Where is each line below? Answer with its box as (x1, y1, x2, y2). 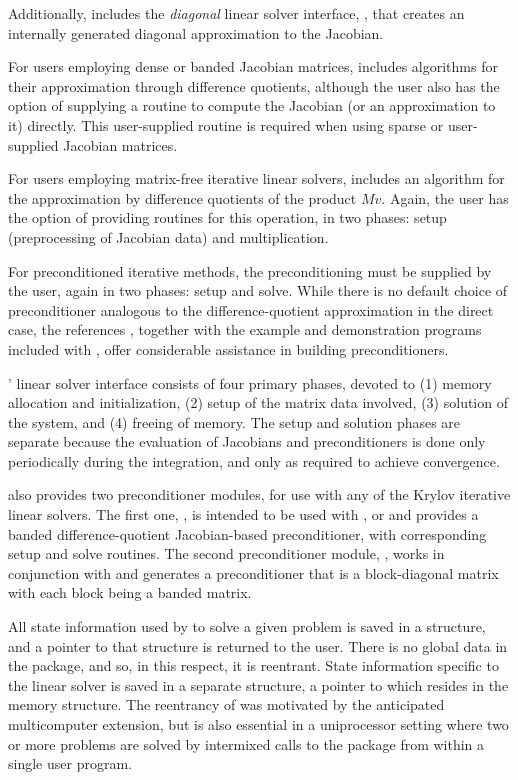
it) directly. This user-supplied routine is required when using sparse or (8, 114, 444, 135)
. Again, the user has (381, 187, 509, 208)
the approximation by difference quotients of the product (8, 187, 357, 208)
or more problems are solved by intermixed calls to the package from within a (8, 733, 485, 754)
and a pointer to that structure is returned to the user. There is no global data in (8, 635, 508, 656)
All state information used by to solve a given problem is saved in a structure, (8, 616, 486, 637)
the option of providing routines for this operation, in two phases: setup (8, 207, 447, 228)
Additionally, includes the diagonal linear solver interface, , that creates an (8, 3, 465, 23)
